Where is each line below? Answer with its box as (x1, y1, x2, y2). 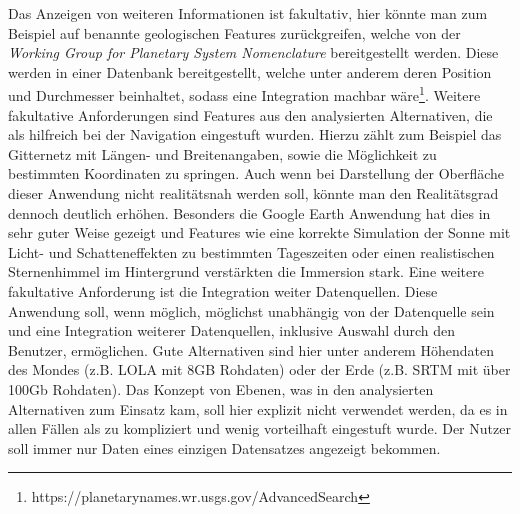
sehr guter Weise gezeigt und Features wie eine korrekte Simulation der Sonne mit (8, 222, 511, 243)
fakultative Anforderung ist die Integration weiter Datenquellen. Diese (8, 280, 438, 301)
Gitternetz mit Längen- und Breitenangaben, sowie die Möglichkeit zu (8, 143, 437, 164)
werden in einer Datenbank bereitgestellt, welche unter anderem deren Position (8, 61, 492, 82)
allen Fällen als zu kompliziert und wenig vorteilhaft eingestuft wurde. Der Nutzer (8, 418, 511, 439)
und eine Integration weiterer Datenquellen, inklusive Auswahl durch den (8, 320, 455, 341)
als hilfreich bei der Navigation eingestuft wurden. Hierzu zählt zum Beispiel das (8, 124, 502, 145)
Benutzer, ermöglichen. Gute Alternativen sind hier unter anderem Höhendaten (8, 339, 494, 360)
